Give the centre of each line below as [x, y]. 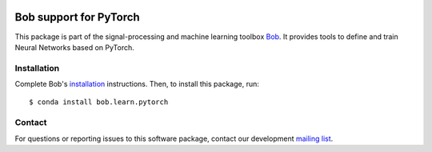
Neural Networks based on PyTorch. [75, 47]
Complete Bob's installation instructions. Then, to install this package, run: [137, 84]
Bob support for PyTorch [77, 17]
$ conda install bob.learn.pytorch [99, 102]
